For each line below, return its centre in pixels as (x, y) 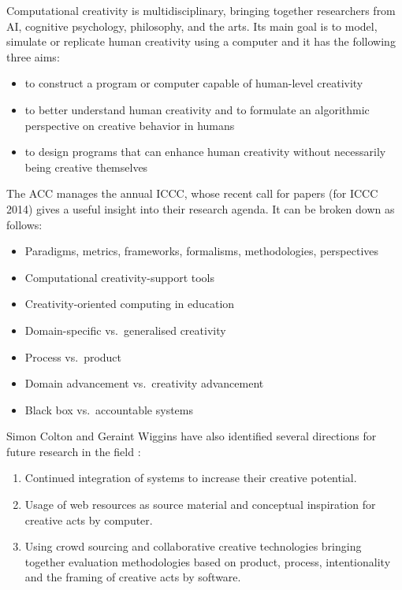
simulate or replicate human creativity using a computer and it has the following (201, 41)
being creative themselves (86, 167)
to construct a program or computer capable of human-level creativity (194, 83)
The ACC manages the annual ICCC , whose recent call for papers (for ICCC (192, 193)
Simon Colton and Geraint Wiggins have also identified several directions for (192, 436)
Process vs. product (73, 356)
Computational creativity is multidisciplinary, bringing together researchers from (201, 10)
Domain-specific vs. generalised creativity (125, 330)
